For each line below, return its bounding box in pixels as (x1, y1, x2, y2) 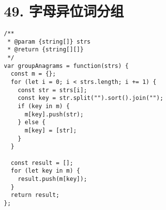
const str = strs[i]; (17, 86, 87, 94)
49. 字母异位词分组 (4, 1, 124, 21)
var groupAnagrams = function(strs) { (4, 62, 129, 69)
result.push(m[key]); (17, 175, 87, 182)
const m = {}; (11, 70, 56, 78)
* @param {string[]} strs (7, 38, 91, 45)
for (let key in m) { (11, 167, 80, 175)
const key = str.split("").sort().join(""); (17, 95, 164, 102)
